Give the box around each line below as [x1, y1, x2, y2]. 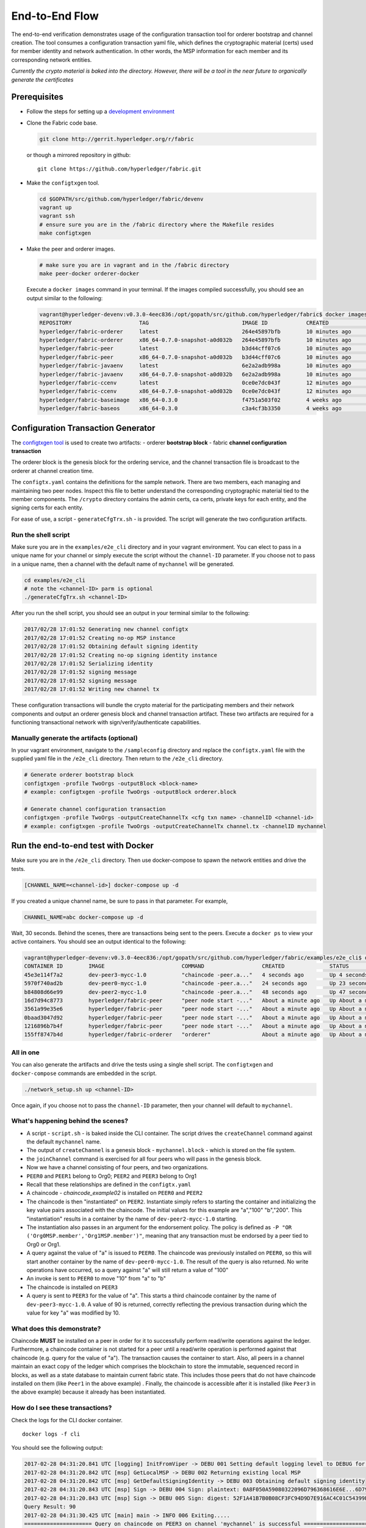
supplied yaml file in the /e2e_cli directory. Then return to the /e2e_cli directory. [11, 755, 224, 762]
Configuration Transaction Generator [11, 422, 156, 433]
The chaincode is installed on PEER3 [26, 1284, 118, 1291]
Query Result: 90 [24, 1504, 76, 1510]
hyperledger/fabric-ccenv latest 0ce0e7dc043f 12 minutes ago [39, 379, 352, 386]
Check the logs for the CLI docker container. [11, 1416, 123, 1423]
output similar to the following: [26, 294, 103, 302]
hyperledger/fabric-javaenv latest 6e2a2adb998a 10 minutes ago [39, 362, 352, 369]
